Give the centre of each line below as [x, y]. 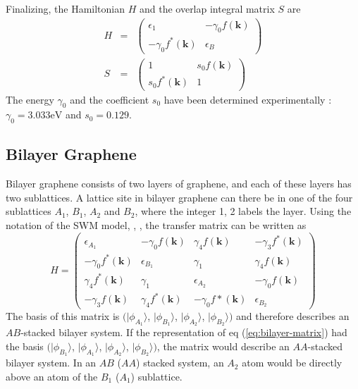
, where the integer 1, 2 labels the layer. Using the [243, 211]
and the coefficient [110, 99]
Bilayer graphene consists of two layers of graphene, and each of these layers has [179, 184]
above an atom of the [52, 376]
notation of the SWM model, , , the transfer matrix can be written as [156, 225]
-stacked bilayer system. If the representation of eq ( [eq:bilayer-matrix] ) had [184, 332]
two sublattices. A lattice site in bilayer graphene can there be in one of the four [179, 197]
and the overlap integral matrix [207, 8]
